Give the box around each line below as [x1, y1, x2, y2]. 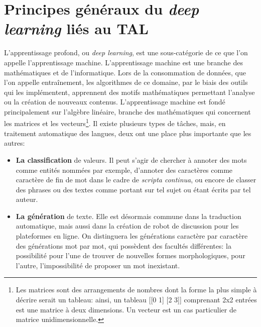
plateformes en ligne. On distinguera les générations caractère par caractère [16, 231, 248, 241]
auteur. [16, 194, 38, 204]
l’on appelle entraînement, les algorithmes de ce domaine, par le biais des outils [4, 77, 248, 87]
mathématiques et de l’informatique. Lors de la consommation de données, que [4, 67, 246, 77]
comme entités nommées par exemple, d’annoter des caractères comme [16, 164, 233, 175]
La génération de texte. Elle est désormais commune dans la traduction [16, 210, 241, 221]
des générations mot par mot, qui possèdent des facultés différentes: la [16, 240, 231, 251]
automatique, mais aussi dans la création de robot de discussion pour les [16, 221, 239, 231]
